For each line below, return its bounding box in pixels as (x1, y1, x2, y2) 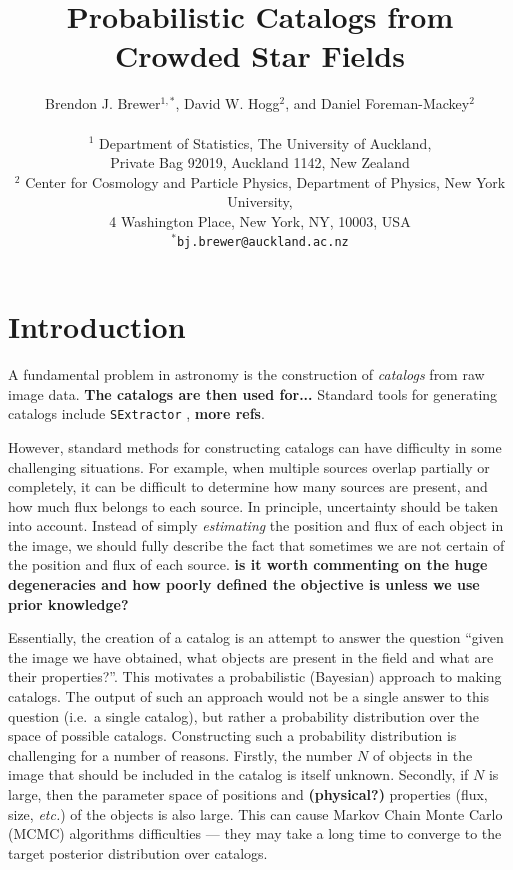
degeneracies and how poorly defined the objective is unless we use (8, 574, 480, 595)
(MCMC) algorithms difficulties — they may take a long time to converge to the (8, 823, 502, 844)
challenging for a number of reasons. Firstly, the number (8, 744, 353, 765)
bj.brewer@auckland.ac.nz (176, 235, 349, 250)
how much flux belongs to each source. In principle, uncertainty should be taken (8, 495, 498, 516)
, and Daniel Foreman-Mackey (285, 93, 470, 114)
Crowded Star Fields (115, 35, 405, 76)
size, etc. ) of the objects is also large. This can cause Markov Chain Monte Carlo (8, 803, 503, 824)
